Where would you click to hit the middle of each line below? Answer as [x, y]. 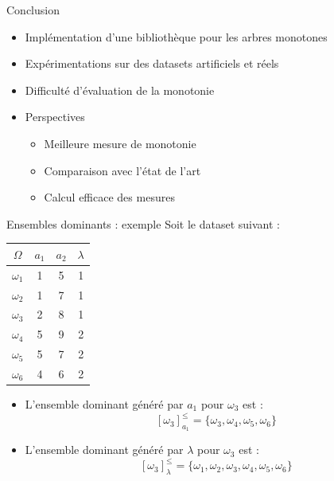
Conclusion [33, 10]
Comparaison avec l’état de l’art [122, 170]
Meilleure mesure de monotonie [120, 143]
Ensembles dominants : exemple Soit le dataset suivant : [143, 223]
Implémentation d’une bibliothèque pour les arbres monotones [176, 36]
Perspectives [55, 117]
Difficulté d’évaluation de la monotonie [120, 90]
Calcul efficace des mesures [109, 197]
